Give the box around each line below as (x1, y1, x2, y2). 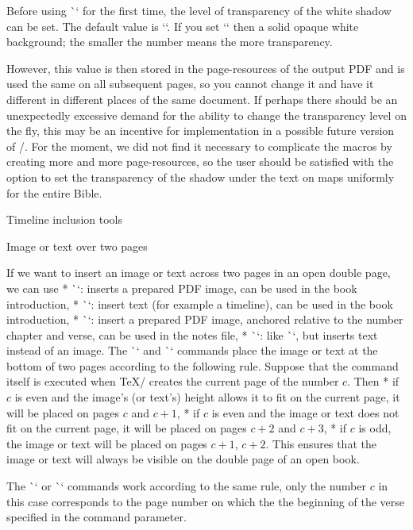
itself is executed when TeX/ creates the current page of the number (6, 373, 339, 390)
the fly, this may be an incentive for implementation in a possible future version (6, 122, 395, 139)
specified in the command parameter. (6, 509, 187, 525)
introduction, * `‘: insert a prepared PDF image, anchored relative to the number (6, 311, 403, 328)
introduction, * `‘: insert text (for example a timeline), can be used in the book (6, 295, 393, 312)
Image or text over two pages (6, 237, 148, 254)
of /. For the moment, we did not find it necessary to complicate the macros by (6, 137, 392, 154)
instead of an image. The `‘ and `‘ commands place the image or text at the (6, 342, 378, 359)
